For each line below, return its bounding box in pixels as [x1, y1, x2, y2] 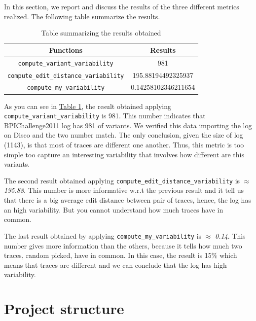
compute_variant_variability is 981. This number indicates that [4, 110, 206, 121]
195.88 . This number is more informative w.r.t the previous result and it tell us [4, 185, 244, 195]
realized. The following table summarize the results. [4, 11, 160, 21]
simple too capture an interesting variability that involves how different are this [4, 149, 245, 159]
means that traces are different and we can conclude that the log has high [4, 259, 227, 270]
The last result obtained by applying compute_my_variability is [4, 230, 202, 241]
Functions [49, 44, 83, 55]
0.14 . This [215, 230, 246, 241]
